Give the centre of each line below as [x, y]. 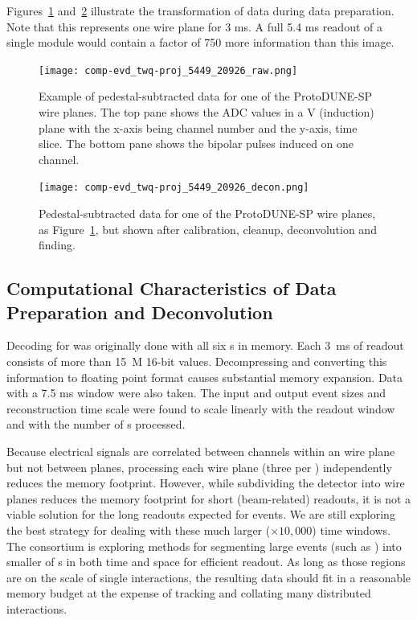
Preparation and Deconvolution [140, 312]
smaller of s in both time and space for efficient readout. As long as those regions [206, 562]
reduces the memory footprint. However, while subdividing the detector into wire [206, 483]
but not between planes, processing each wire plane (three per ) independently [199, 467]
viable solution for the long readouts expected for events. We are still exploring [201, 514]
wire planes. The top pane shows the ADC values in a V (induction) [206, 112]
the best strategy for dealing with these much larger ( [139, 530]
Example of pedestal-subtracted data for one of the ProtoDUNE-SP [206, 96]
